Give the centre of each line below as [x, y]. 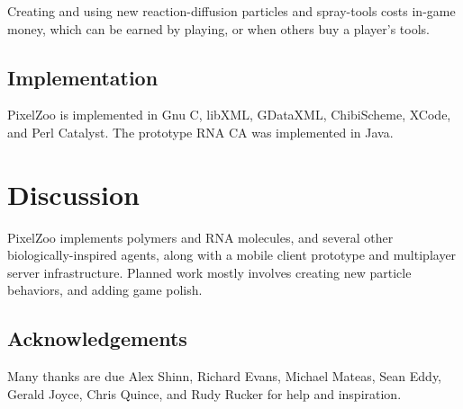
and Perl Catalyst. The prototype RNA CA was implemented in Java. [200, 132]
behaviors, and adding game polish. [105, 290]
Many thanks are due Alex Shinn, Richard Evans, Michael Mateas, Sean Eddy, [225, 376]
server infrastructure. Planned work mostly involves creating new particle [209, 272]
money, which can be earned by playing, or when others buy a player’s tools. [219, 28]
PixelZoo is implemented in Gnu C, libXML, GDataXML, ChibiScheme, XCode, [229, 115]
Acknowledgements [97, 338]
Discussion [73, 194]
